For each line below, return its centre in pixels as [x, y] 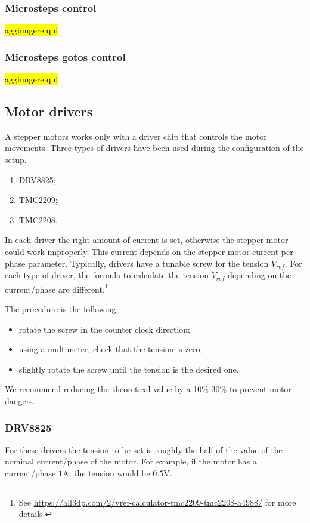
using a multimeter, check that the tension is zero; [111, 349]
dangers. [20, 400]
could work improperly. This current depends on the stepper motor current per [149, 251]
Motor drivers [49, 111]
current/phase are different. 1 [57, 288]
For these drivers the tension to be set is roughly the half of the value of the [144, 449]
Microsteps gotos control [65, 56]
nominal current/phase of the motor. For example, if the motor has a [131, 461]
